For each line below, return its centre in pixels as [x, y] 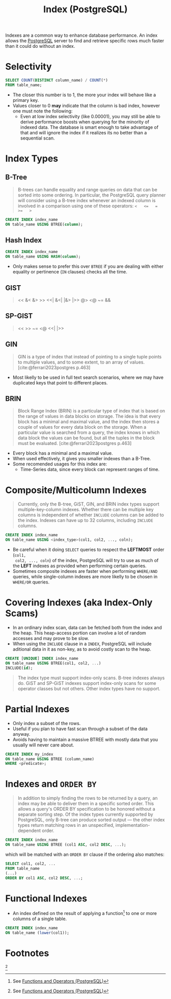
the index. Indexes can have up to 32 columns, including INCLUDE [85, 520]
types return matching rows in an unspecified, [66, 825]
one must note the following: [42, 111]
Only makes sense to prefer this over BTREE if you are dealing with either [88, 266]
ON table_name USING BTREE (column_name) [50, 759]
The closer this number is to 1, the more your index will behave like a [84, 95]
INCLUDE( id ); [19, 668]
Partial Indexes [37, 709]
